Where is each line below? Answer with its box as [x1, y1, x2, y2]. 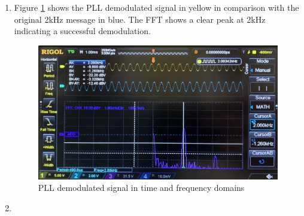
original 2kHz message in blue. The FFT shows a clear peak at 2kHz [14, 13, 266, 25]
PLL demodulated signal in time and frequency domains [38, 181, 245, 194]
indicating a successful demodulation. [14, 25, 151, 37]
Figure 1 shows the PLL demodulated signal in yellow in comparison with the [14, 1, 299, 13]
